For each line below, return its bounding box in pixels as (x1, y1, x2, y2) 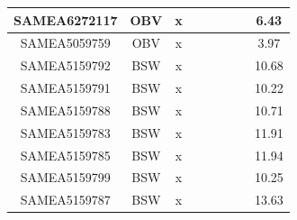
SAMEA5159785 (20, 145, 111, 164)
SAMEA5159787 (20, 190, 111, 209)
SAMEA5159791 (20, 78, 111, 97)
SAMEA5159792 (20, 56, 111, 75)
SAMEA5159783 (20, 123, 111, 142)
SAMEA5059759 (20, 33, 111, 52)
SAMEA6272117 (13, 10, 118, 29)
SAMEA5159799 (20, 168, 111, 187)
